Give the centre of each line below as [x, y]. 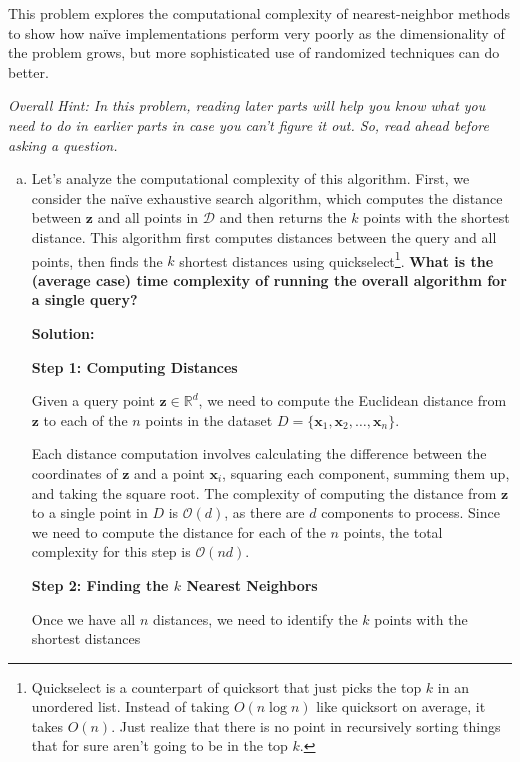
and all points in [148, 217]
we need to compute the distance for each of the [178, 531]
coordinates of [74, 472]
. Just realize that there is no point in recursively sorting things [306, 725]
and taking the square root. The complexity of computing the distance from [264, 492]
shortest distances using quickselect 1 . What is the [336, 259]
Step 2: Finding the [100, 584]
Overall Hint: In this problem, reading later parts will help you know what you [247, 105]
